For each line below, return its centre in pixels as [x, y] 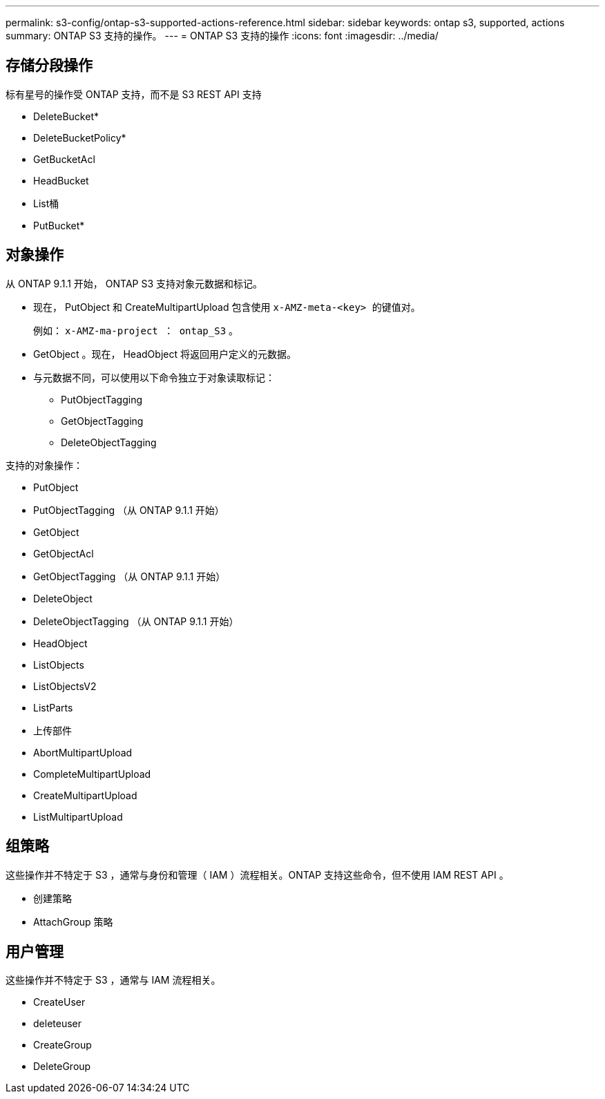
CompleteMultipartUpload [92, 774]
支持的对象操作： [44, 465]
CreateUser [59, 1002]
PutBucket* [59, 225]
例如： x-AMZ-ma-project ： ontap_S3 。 [136, 330]
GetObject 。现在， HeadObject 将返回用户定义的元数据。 [165, 354]
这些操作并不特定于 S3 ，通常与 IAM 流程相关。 [113, 980]
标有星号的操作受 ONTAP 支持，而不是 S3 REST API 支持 [134, 94]
